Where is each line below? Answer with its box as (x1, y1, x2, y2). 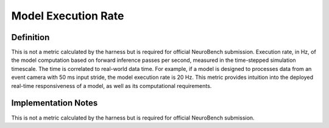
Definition (11, 32, 50, 42)
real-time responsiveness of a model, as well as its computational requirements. (11, 82, 212, 89)
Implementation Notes (11, 98, 98, 109)
